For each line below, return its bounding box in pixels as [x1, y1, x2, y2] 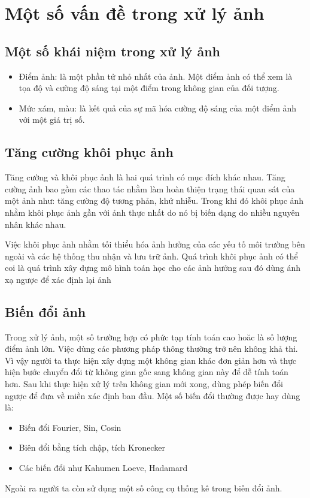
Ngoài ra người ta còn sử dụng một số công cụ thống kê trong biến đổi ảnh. [5, 481, 282, 494]
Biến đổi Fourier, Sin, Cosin [19, 421, 121, 433]
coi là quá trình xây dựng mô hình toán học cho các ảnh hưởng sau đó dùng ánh [5, 261, 301, 274]
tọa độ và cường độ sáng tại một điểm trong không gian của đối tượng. [19, 82, 279, 94]
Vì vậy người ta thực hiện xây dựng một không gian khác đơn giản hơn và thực [5, 354, 296, 366]
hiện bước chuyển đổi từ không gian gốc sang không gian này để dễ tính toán [5, 366, 288, 378]
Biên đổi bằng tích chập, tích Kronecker [19, 441, 165, 454]
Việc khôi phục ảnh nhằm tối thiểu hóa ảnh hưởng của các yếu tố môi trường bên [5, 238, 305, 250]
